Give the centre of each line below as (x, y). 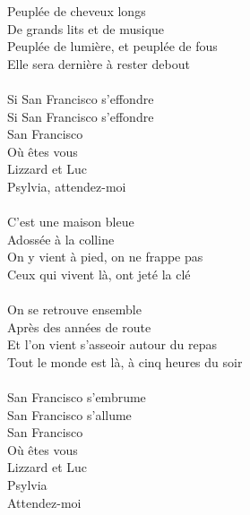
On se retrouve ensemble (74, 309)
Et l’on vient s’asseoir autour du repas (112, 344)
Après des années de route (79, 326)
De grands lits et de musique (86, 28)
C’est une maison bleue (71, 222)
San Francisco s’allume (69, 414)
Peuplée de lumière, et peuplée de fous (112, 46)
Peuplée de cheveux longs (77, 11)
